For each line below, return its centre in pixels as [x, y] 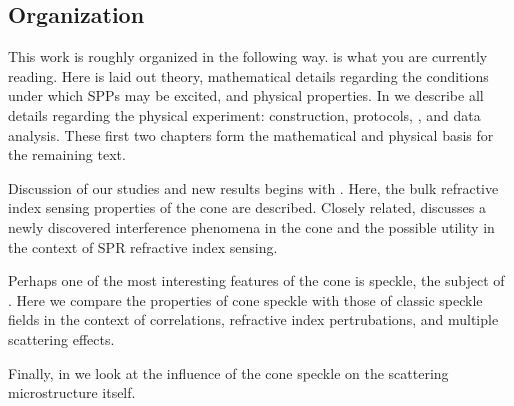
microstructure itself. [72, 392]
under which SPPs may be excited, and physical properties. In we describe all [246, 95]
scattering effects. [61, 338]
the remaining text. [67, 154]
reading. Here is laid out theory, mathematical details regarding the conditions [248, 75]
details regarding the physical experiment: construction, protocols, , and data [244, 114]
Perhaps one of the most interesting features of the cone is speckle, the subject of [256, 280]
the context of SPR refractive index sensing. [143, 246]
